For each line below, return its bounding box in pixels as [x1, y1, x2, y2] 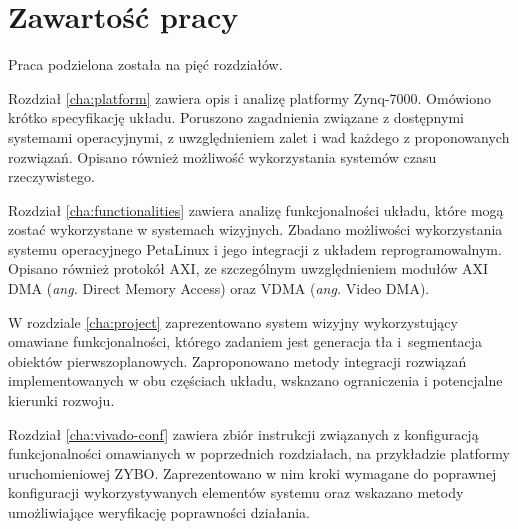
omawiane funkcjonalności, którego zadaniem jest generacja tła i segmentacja [8, 331, 482, 352]
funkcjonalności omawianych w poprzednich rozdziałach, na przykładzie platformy [8, 443, 511, 464]
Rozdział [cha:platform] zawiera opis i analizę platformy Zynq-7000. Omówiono [8, 87, 492, 108]
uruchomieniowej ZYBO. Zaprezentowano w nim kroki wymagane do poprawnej [8, 462, 497, 483]
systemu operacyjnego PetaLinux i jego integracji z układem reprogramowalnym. [8, 238, 502, 259]
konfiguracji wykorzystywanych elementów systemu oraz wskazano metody [8, 482, 464, 503]
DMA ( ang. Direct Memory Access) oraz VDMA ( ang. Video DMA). [8, 278, 430, 299]
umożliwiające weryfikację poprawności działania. [8, 502, 310, 522]
